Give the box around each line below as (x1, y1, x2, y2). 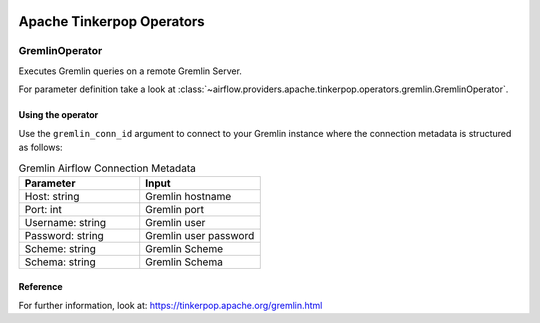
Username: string (24, 215, 107, 229)
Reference (18, 281, 63, 293)
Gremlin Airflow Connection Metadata (18, 161, 197, 175)
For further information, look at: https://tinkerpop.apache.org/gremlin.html (18, 299, 323, 311)
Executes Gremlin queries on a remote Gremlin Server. (18, 65, 242, 77)
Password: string (24, 228, 104, 242)
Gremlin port (145, 202, 205, 216)
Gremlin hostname (145, 189, 232, 203)
